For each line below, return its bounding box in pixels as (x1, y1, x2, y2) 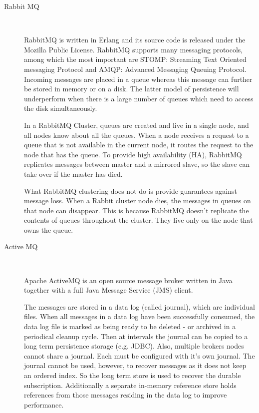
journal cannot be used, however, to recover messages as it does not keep (24, 360, 247, 371)
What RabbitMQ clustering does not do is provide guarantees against (24, 185, 237, 196)
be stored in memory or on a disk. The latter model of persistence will (24, 83, 239, 94)
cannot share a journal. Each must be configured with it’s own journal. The (24, 350, 255, 361)
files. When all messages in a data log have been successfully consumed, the (24, 311, 255, 322)
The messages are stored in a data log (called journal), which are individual (24, 301, 255, 312)
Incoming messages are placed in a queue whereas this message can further (24, 73, 253, 84)
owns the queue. (24, 224, 73, 235)
